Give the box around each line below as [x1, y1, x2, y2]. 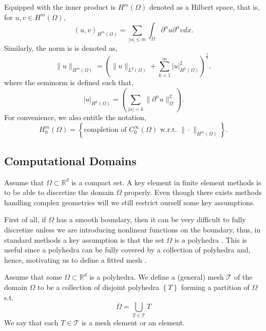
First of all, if [4, 214, 46, 225]
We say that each [4, 317, 59, 327]
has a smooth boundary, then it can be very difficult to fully [56, 214, 246, 225]
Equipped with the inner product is [4, 2, 116, 12]
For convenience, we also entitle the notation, [4, 111, 146, 122]
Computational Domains [4, 152, 137, 168]
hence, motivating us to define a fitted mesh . [4, 254, 147, 265]
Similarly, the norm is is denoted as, [4, 42, 118, 53]
